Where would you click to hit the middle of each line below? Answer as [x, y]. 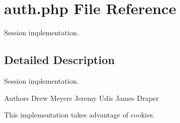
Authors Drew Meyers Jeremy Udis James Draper [82, 98]
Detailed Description [60, 60]
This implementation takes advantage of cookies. [80, 115]
